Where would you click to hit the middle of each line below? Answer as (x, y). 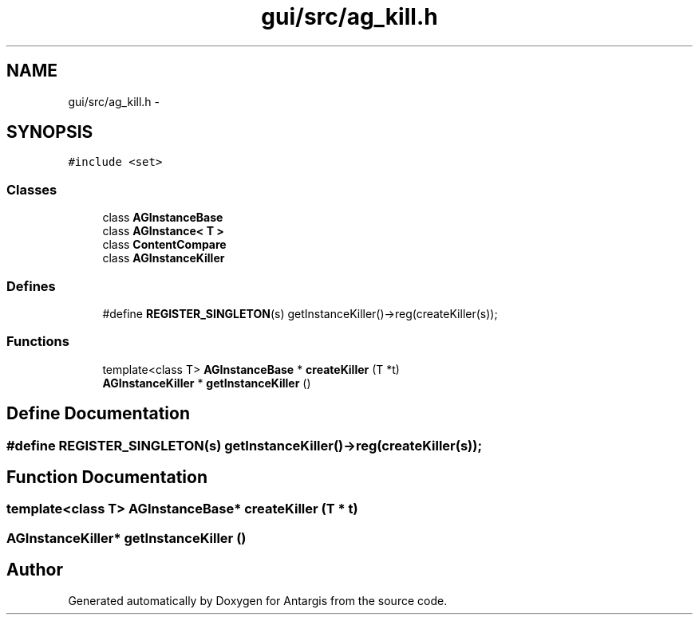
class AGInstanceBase (163, 218)
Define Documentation (98, 414)
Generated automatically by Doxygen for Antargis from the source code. (258, 600)
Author (35, 570)
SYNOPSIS (50, 132)
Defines (31, 286)
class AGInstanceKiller (164, 258)
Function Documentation (107, 477)
